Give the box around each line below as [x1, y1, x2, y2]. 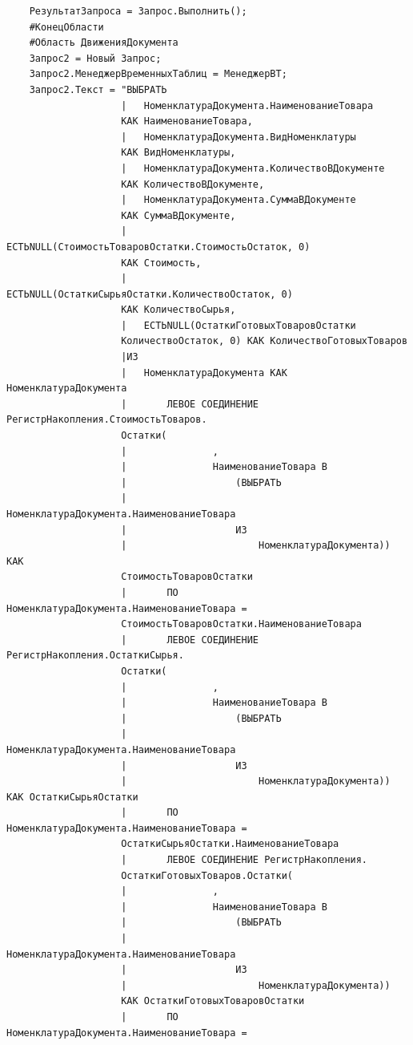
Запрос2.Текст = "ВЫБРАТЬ [29, 83, 167, 95]
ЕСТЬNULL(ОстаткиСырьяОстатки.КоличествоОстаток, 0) [6, 288, 293, 300]
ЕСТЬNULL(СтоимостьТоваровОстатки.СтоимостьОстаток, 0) [6, 241, 311, 253]
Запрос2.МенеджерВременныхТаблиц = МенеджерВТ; [29, 68, 287, 80]
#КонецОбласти [29, 21, 104, 33]
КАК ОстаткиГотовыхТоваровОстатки [121, 995, 305, 1007]
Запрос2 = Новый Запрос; [29, 52, 162, 64]
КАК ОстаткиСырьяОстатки [6, 791, 138, 803]
